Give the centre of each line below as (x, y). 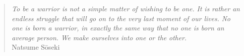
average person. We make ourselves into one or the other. (99, 37)
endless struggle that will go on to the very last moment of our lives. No (121, 18)
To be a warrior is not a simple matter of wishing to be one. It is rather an (126, 8)
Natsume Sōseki (36, 47)
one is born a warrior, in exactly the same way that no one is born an (118, 28)
